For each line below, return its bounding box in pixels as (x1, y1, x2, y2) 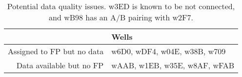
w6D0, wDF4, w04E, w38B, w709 (111, 46, 226, 57)
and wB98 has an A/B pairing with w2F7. (49, 12, 193, 23)
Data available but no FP (16, 60, 104, 71)
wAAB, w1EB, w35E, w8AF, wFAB (111, 60, 234, 71)
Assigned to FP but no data (8, 46, 104, 57)
